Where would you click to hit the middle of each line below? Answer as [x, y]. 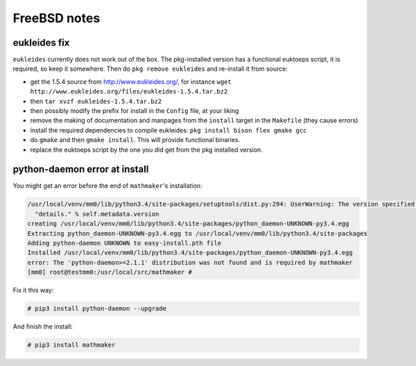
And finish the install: [43, 326]
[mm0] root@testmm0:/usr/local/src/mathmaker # [110, 272]
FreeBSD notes [57, 18]
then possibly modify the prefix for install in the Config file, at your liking [135, 111]
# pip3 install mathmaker [71, 345]
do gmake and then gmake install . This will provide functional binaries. [135, 140]
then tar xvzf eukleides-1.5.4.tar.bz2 [96, 101]
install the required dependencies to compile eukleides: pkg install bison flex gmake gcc [168, 130]
